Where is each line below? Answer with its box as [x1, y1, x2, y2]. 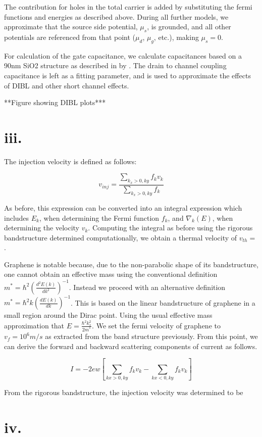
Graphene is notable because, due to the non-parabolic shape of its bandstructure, [4, 259, 258, 269]
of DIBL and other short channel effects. [4, 80, 129, 90]
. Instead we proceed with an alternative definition [69, 281, 226, 292]
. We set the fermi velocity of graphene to [92, 320, 221, 330]
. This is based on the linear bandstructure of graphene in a [71, 297, 255, 308]
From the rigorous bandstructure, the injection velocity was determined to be [4, 386, 243, 397]
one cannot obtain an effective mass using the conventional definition [4, 269, 218, 279]
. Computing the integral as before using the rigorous [88, 222, 253, 233]
